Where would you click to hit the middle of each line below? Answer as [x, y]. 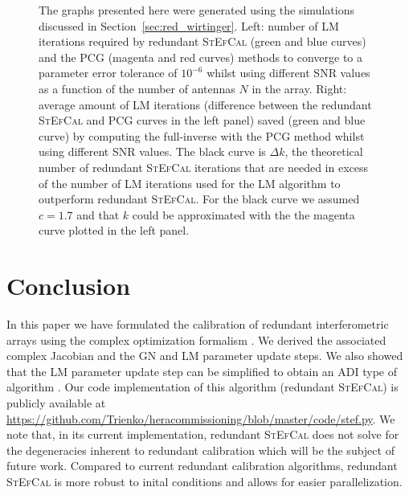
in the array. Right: [299, 88]
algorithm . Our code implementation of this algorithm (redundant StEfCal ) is [202, 387]
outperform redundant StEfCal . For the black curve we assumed [199, 199]
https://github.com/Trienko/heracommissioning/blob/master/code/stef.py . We [201, 418]
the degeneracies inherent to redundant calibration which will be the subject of [200, 450]
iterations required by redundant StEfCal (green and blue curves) [202, 41]
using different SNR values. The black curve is [152, 151]
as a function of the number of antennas [137, 88]
